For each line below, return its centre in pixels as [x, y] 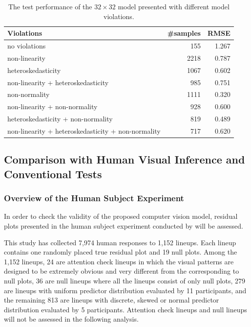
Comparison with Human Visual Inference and [125, 159]
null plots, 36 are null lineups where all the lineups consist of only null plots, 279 [125, 280]
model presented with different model [174, 6]
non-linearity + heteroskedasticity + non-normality [84, 130]
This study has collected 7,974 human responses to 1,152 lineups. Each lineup [120, 242]
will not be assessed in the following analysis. [71, 319]
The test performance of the [50, 6]
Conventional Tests [53, 174]
